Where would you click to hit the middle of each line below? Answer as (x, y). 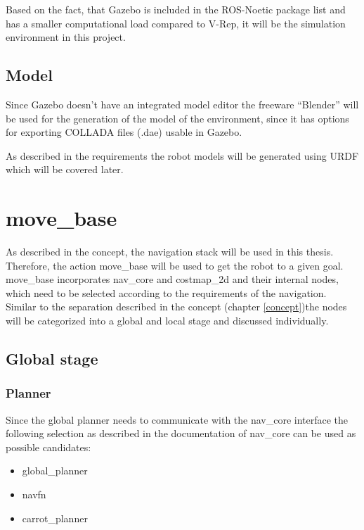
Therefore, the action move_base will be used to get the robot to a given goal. (175, 265)
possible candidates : (48, 447)
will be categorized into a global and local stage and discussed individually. (167, 321)
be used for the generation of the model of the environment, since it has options (177, 118)
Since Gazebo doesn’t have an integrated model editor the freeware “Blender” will (182, 104)
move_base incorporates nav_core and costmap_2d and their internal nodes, (172, 279)
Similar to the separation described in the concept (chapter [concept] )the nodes (176, 307)
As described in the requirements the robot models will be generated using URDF (182, 155)
